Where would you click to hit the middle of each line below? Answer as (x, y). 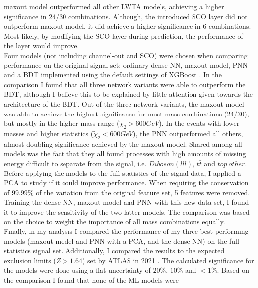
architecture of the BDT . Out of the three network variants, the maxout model (124, 103)
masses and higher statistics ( (49, 133)
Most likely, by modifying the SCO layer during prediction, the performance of (124, 35)
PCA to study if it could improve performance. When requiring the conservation (126, 183)
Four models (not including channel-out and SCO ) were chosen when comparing (126, 55)
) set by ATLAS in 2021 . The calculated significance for (168, 260)
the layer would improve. (42, 45)
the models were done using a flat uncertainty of (77, 270)
